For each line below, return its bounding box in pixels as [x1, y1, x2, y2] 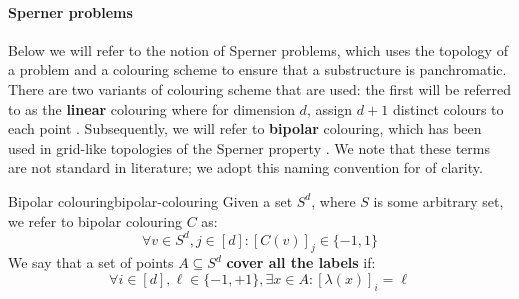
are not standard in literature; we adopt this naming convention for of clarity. [8, 157, 483, 178]
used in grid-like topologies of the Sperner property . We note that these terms [8, 137, 490, 158]
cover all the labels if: [226, 252, 376, 273]
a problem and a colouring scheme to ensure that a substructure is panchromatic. [8, 59, 507, 80]
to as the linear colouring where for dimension [8, 98, 295, 119]
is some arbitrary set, [373, 190, 504, 211]
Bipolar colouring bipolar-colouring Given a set [8, 190, 293, 211]
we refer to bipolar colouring [8, 210, 183, 231]
